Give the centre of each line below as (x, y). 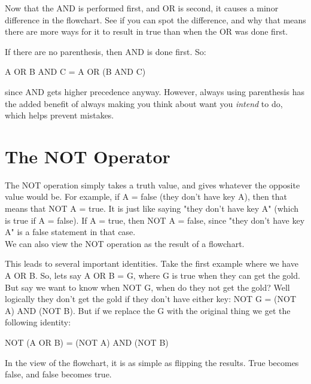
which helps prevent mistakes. (60, 115)
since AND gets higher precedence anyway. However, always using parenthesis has (155, 91)
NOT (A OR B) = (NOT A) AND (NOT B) (87, 342)
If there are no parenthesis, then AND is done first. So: (106, 51)
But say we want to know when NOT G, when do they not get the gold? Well (147, 287)
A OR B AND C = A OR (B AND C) (75, 71)
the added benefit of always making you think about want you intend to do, (144, 103)
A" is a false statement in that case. (70, 232)
